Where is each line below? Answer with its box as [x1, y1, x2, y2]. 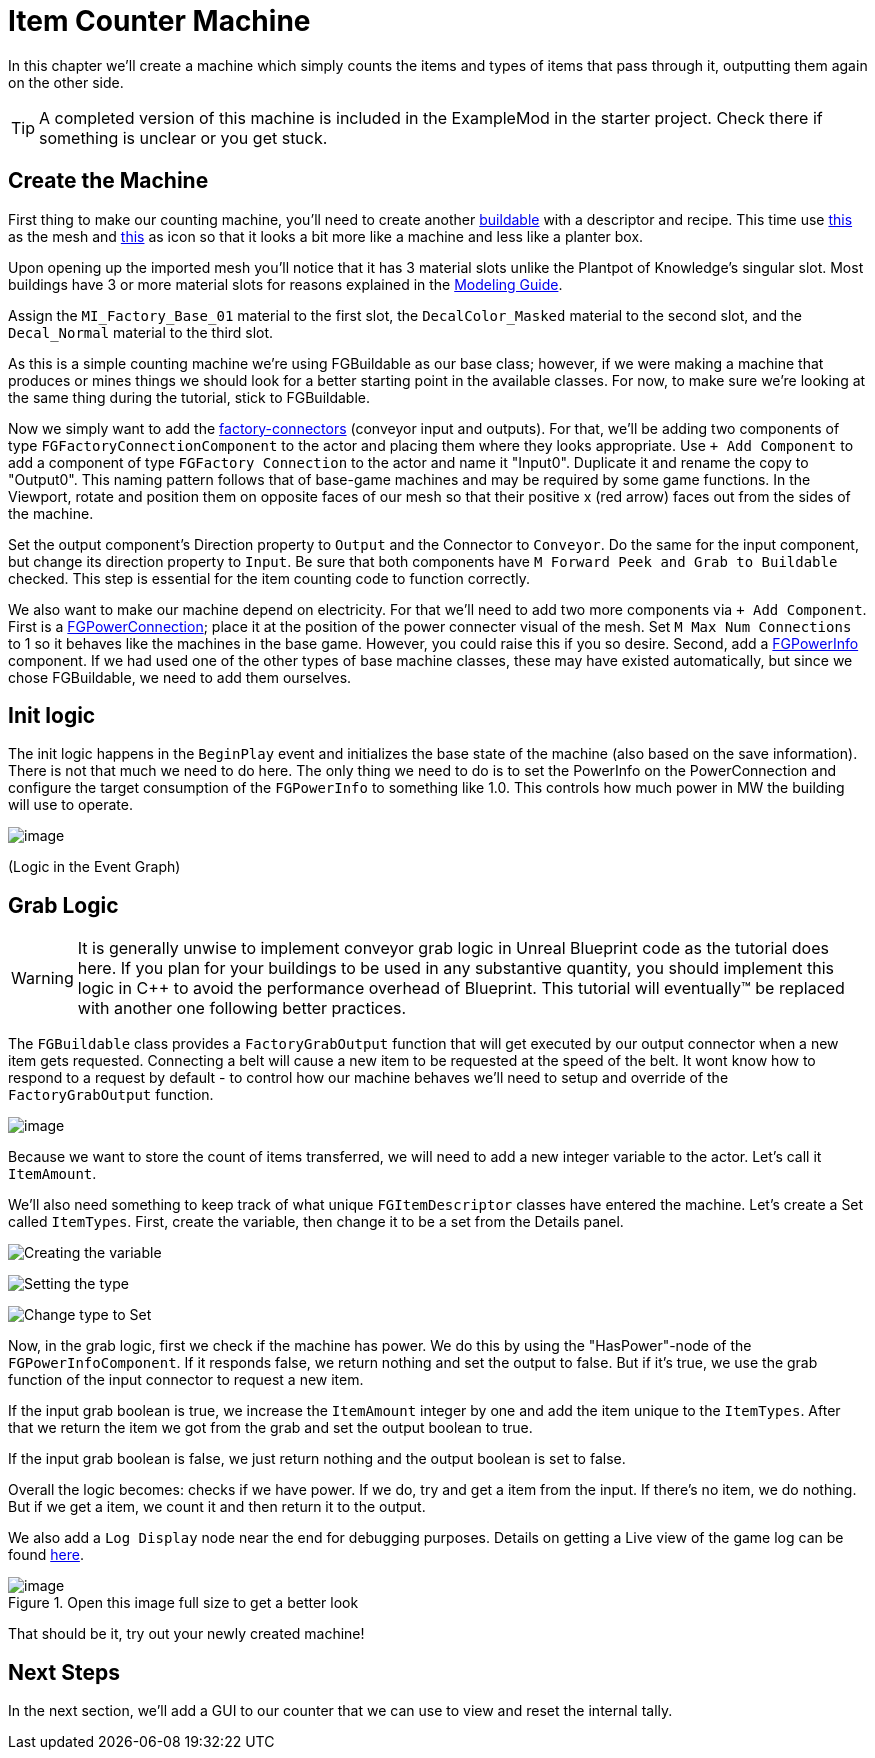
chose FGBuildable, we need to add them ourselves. [8, 668, 352, 686]
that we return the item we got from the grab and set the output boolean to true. [8, 1419, 533, 1437]
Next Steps [8, 1659, 120, 1685]
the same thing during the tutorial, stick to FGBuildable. [8, 388, 371, 406]
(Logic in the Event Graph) [8, 858, 181, 876]
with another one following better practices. [77, 998, 407, 1019]
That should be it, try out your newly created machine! [8, 1625, 365, 1643]
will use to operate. [8, 796, 134, 814]
